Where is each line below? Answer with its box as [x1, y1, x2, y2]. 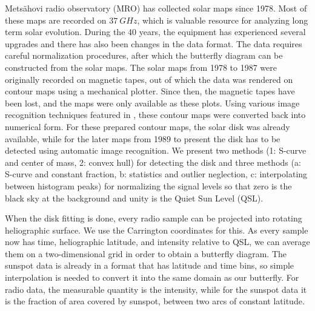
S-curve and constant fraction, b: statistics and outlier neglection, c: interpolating [5, 168, 308, 180]
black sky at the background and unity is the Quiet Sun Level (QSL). [5, 191, 264, 204]
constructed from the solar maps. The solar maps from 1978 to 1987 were [5, 61, 277, 73]
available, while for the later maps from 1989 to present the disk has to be [5, 132, 280, 145]
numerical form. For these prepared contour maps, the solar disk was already [5, 120, 290, 133]
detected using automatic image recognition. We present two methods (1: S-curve [5, 144, 307, 157]
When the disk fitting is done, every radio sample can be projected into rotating [5, 212, 302, 224]
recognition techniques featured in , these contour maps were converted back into [5, 108, 306, 121]
